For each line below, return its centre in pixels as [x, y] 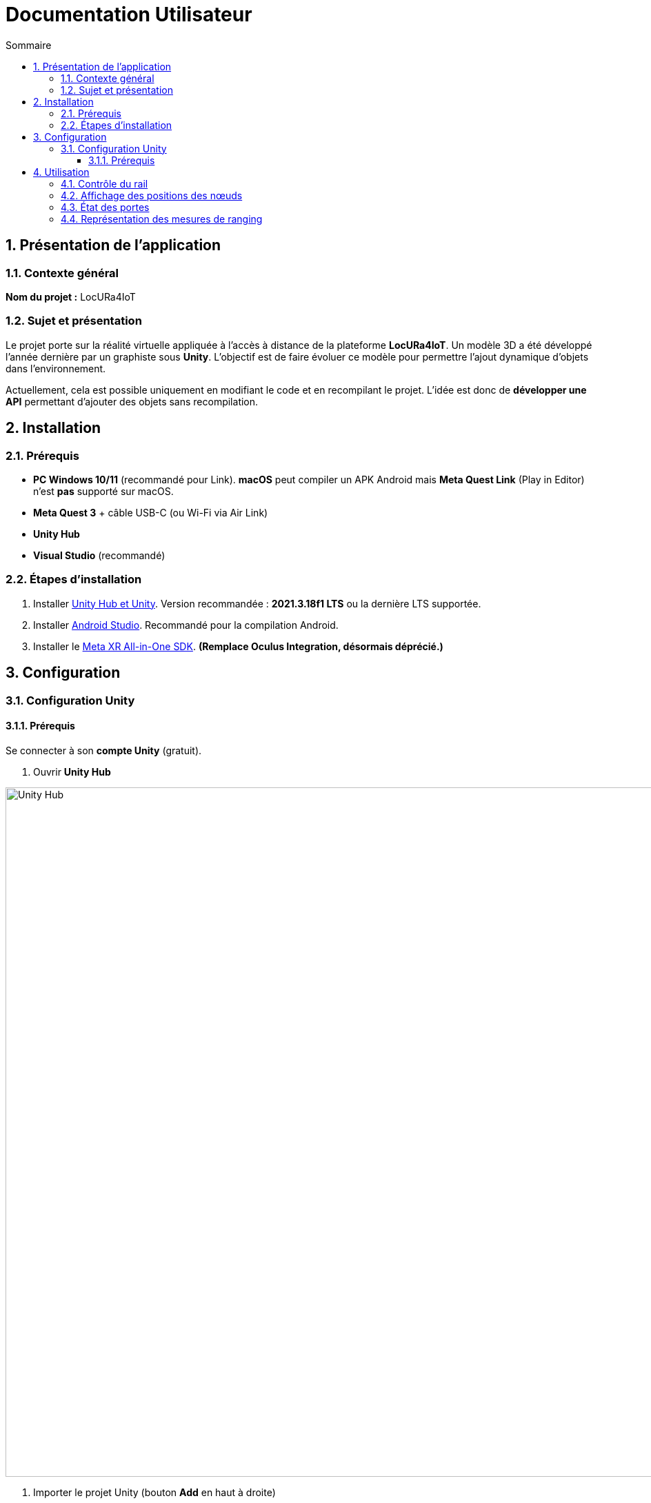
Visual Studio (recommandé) [99, 555]
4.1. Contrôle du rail [104, 183]
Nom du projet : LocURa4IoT [71, 296]
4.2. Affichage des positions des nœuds [152, 195]
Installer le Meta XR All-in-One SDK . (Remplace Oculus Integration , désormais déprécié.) [238, 646]
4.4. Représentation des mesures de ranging [162, 219]
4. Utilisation [61, 172]
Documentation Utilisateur [129, 14]
